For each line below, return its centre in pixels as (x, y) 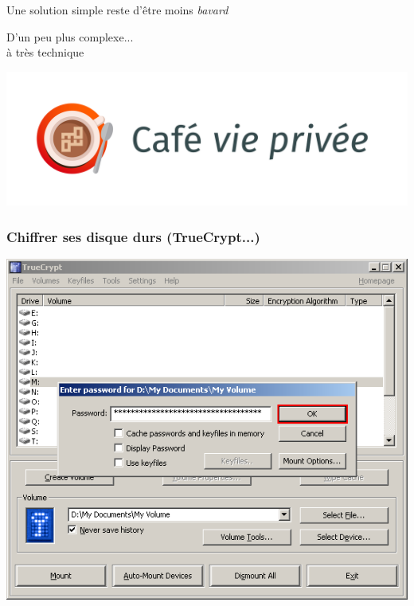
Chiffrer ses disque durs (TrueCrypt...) (133, 236)
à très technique (45, 52)
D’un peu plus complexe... (70, 36)
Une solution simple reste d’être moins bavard (117, 10)
